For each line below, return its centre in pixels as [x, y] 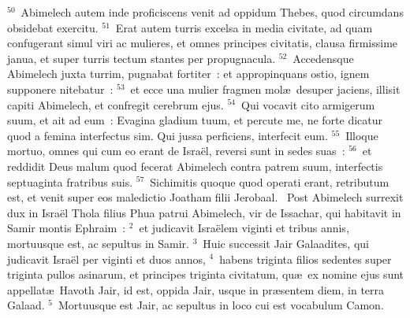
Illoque [362, 135]
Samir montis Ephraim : [67, 228]
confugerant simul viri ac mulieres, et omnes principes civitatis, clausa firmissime [203, 43]
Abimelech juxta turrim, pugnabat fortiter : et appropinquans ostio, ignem [188, 74]
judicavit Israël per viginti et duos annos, [106, 259]
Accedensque [323, 58]
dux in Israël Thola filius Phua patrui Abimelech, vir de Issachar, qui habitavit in [204, 212]
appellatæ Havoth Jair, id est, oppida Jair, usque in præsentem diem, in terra [196, 289]
